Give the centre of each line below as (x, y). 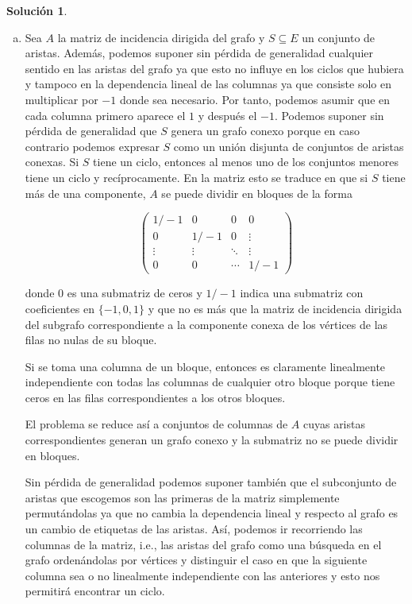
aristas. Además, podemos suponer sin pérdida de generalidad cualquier (199, 53)
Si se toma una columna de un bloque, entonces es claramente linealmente (205, 366)
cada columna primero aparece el (105, 115)
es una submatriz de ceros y (135, 293)
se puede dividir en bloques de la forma (257, 193)
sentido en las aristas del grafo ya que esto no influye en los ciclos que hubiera (214, 68)
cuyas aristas (334, 424)
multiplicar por (62, 99)
